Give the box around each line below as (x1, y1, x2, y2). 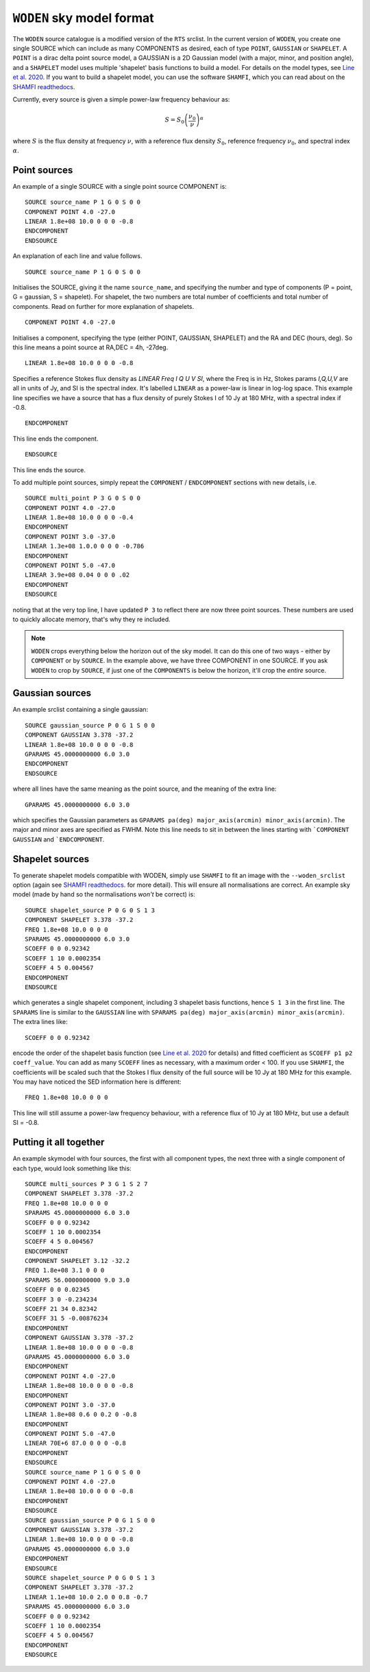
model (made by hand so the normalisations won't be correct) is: (12, 890, 195, 898)
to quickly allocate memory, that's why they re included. (12, 615, 171, 623)
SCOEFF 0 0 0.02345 (25, 1286, 90, 1294)
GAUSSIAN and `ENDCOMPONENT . (12, 835, 105, 844)
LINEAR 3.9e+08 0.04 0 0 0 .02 (25, 571, 130, 579)
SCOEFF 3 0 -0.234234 (25, 1295, 97, 1303)
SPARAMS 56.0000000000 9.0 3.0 (25, 1276, 130, 1284)
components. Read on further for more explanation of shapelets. (12, 302, 195, 310)
